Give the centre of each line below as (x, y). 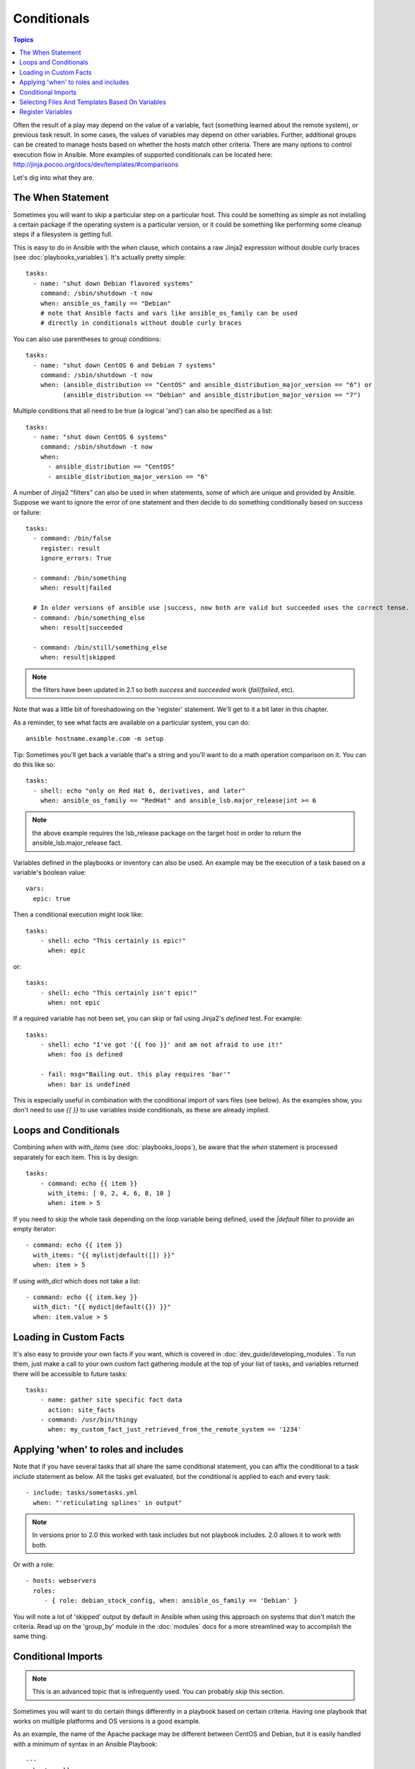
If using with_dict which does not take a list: (77, 1281)
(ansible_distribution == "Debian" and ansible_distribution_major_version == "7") (212, 395)
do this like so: (34, 764)
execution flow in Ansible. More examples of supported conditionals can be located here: (143, 154)
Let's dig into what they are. (54, 178)
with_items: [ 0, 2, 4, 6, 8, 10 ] (109, 1193)
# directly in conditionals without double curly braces (141, 323)
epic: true (52, 898)
